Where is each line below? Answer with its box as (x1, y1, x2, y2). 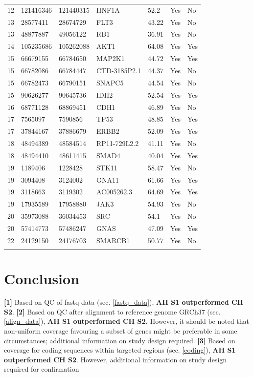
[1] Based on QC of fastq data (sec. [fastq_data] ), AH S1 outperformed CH (4, 297, 244, 307)
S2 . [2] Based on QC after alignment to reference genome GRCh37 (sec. (4, 306, 221, 316)
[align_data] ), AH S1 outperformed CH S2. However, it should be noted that (4, 316, 250, 326)
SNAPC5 (96, 77, 124, 87)
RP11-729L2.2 (96, 138, 139, 148)
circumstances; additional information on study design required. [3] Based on (4, 335, 235, 345)
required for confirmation (4, 364, 79, 374)
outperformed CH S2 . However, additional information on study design (4, 354, 227, 364)
